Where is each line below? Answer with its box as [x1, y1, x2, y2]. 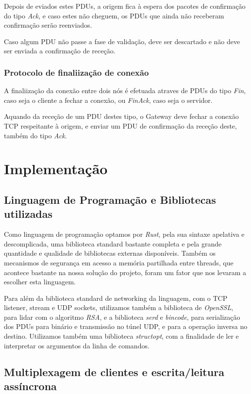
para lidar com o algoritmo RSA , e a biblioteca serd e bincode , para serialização [4, 312, 240, 322]
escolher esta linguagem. [4, 277, 76, 287]
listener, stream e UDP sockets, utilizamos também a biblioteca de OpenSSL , [4, 302, 234, 312]
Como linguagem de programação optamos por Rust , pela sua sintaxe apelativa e [4, 229, 245, 239]
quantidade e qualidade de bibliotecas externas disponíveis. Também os [4, 248, 216, 258]
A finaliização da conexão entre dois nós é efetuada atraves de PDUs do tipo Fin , [4, 85, 246, 96]
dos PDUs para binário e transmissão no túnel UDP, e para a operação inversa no [4, 321, 248, 331]
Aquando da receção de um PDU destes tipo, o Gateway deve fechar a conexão [4, 111, 239, 121]
